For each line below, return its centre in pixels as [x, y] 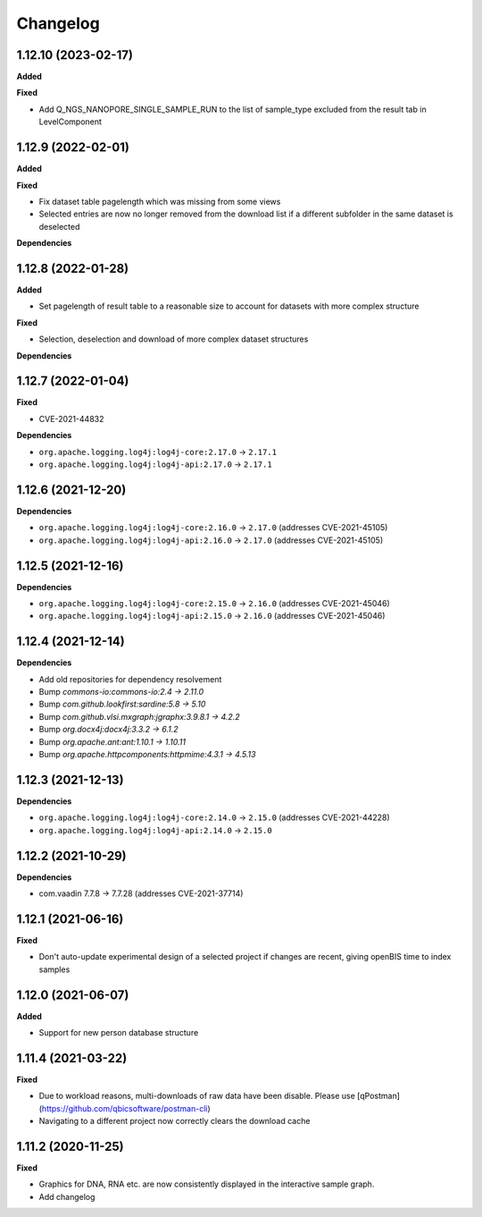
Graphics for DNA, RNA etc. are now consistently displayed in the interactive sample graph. [207, 1184]
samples [54, 969]
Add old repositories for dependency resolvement [130, 679]
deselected [59, 226]
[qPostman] [379, 1096]
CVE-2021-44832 [71, 418]
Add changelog [67, 1196]
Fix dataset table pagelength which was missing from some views [160, 201]
